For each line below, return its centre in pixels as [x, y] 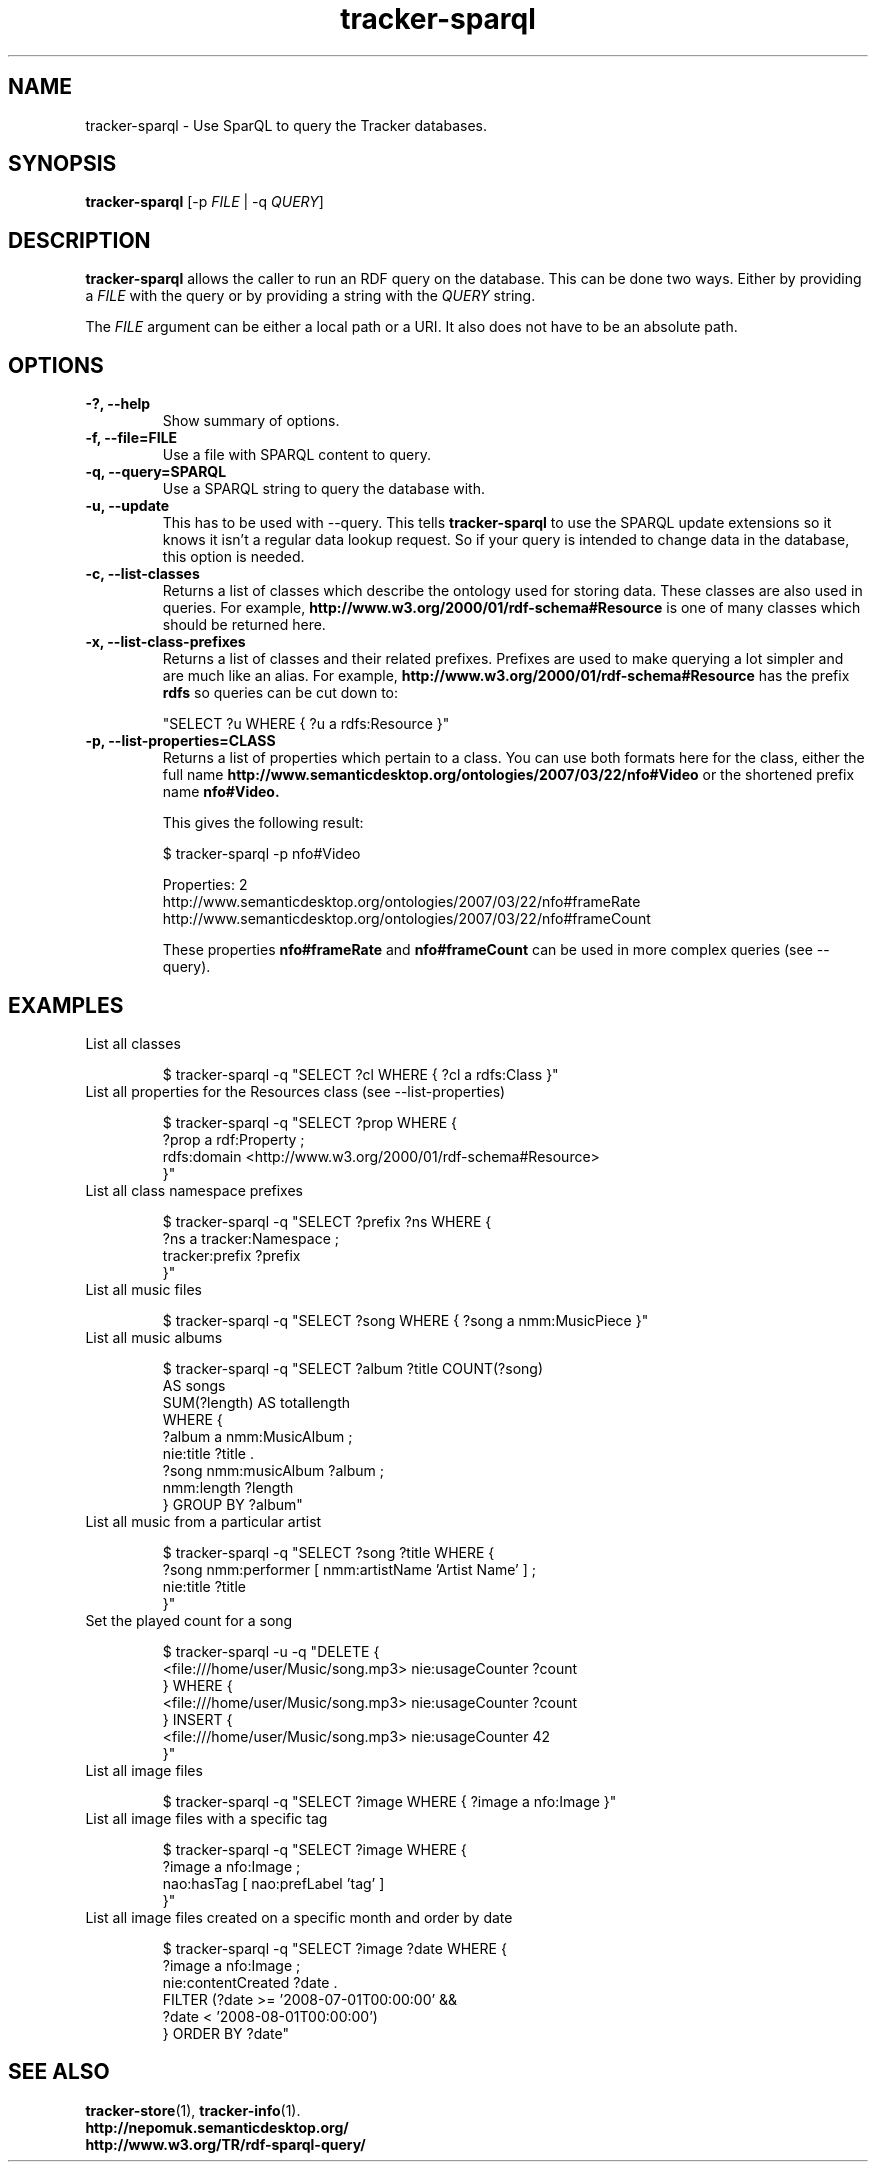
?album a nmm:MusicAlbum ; [257, 1436]
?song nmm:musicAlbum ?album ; [273, 1470]
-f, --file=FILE [131, 438]
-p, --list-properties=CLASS [180, 741]
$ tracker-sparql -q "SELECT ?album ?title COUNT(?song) [353, 1368]
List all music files [143, 1289]
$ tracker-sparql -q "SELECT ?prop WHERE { [310, 1122]
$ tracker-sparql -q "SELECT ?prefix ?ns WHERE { [327, 1221]
